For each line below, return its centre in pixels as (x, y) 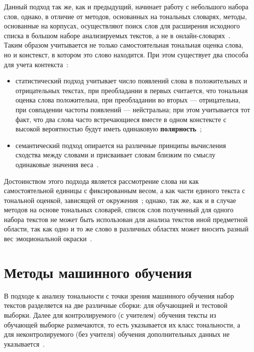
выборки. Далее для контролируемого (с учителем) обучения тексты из (110, 314)
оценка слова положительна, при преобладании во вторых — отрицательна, (128, 100)
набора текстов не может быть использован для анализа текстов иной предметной (126, 219)
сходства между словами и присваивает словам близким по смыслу (115, 155)
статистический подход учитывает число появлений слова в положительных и (131, 81)
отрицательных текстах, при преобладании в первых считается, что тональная (132, 90)
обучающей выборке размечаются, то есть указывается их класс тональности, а (122, 324)
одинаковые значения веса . (57, 164)
